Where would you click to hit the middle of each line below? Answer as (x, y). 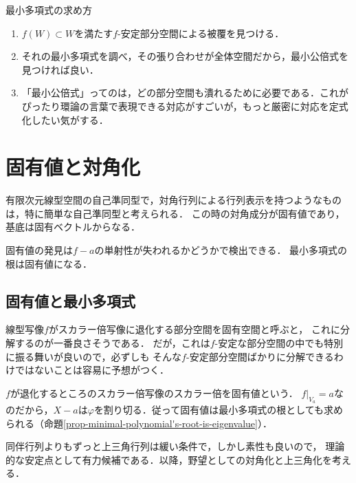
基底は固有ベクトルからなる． (73, 227)
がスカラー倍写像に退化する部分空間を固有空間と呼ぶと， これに (194, 329)
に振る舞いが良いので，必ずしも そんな (94, 356)
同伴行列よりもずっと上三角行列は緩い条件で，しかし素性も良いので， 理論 (175, 446)
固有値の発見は (39, 250)
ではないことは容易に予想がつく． (92, 370)
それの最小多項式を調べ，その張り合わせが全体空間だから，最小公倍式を (185, 56)
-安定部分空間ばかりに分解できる (260, 356)
